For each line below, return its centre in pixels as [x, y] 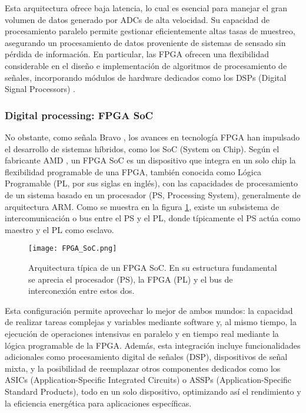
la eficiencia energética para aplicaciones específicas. [98, 403]
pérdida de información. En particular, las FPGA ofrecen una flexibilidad [137, 54]
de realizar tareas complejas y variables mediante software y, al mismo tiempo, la [151, 322]
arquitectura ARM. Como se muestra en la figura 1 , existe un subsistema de [142, 206]
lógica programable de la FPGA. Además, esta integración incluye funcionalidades [153, 345]
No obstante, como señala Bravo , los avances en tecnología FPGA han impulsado [152, 137]
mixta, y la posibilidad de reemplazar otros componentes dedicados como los [143, 368]
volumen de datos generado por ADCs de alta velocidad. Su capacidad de [137, 19]
